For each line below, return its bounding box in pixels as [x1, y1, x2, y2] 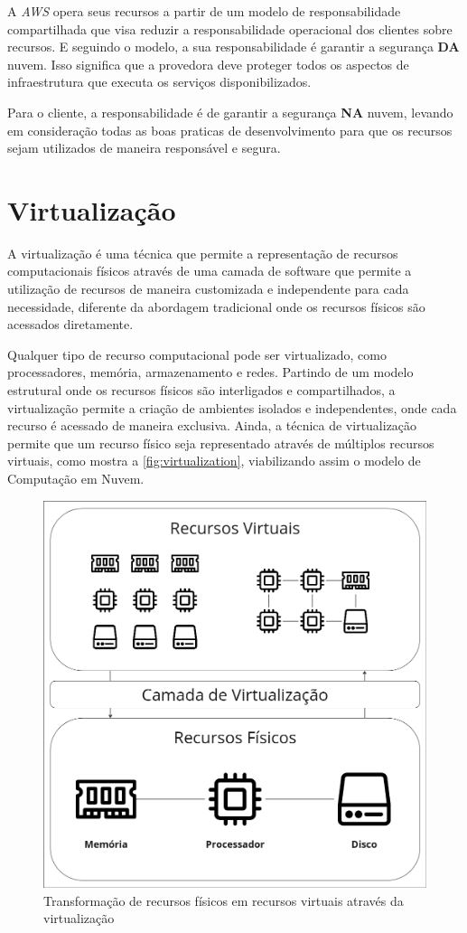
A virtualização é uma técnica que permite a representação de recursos [7, 243, 398, 262]
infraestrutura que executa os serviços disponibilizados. [7, 72, 312, 91]
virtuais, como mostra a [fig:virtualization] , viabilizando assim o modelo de [7, 451, 421, 470]
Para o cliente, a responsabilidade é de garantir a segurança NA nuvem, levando [7, 102, 453, 121]
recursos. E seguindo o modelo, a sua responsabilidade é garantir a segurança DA [7, 37, 460, 56]
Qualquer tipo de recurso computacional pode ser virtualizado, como [7, 344, 387, 363]
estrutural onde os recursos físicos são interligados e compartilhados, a [7, 381, 396, 400]
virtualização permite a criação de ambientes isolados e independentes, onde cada [7, 398, 457, 417]
